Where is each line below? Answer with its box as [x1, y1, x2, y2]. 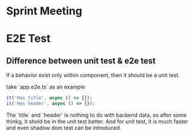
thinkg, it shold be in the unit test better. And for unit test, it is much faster [6, 117, 189, 125]
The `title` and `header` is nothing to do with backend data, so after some [6, 111, 187, 119]
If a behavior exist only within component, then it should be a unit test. [6, 72, 180, 79]
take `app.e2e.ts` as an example [6, 83, 85, 91]
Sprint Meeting [6, 4, 82, 18]
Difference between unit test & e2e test [6, 55, 156, 66]
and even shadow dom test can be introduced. [6, 124, 121, 131]
